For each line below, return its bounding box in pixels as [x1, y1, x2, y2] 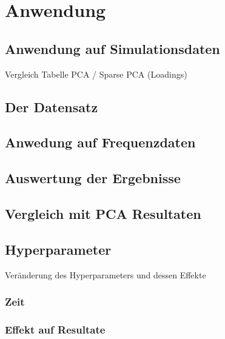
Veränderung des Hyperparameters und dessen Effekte [5, 268, 206, 281]
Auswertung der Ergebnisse [5, 169, 181, 187]
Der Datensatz [5, 97, 98, 116]
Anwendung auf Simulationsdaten [5, 39, 220, 58]
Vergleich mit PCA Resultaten [5, 204, 201, 223]
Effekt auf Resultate [5, 321, 106, 337]
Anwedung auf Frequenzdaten [5, 133, 196, 152]
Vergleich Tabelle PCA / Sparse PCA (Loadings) [5, 67, 187, 80]
